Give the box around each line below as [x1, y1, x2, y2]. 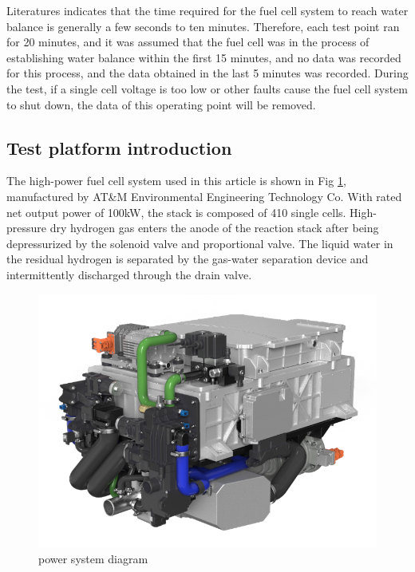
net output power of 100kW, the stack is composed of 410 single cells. [6, 203, 346, 220]
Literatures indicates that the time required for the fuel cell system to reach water [6, 2, 409, 18]
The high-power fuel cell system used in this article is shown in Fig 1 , [6, 172, 346, 189]
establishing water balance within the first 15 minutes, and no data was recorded [6, 49, 401, 65]
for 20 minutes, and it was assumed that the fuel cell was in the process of [6, 34, 370, 50]
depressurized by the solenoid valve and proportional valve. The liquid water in [6, 235, 393, 251]
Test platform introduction [6, 135, 232, 160]
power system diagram [38, 550, 148, 567]
